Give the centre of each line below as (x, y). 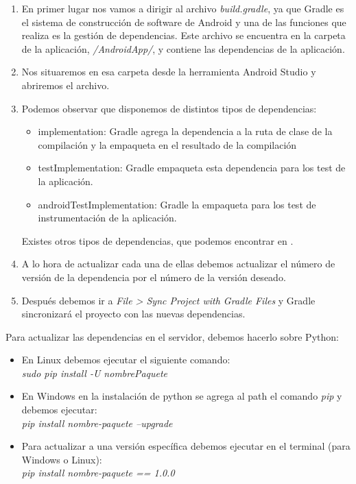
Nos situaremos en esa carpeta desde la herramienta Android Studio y (169, 72)
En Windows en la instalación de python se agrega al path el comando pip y (182, 396)
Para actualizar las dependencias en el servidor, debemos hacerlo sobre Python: (172, 336)
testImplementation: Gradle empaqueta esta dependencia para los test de (192, 168)
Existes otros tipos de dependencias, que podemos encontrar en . (157, 240)
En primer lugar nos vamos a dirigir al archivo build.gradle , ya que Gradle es (183, 8)
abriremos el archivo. (66, 85)
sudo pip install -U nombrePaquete (95, 373)
